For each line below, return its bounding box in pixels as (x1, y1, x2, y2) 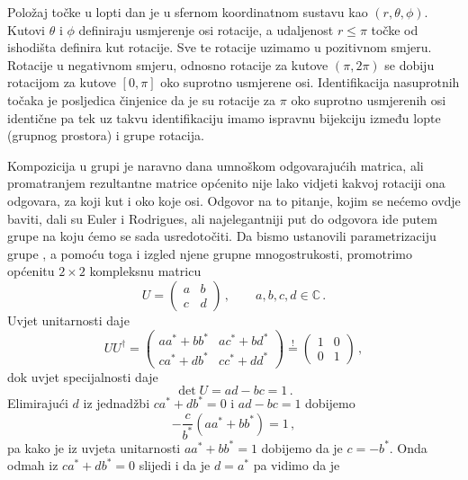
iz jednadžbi (83, 394, 150, 413)
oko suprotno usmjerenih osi (291, 90, 446, 109)
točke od (371, 20, 418, 39)
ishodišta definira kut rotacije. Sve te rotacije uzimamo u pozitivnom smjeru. (7, 38, 432, 57)
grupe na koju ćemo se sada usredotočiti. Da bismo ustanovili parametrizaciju (7, 227, 436, 245)
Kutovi (7, 20, 46, 39)
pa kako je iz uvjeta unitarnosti (7, 438, 181, 457)
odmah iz (7, 456, 58, 475)
